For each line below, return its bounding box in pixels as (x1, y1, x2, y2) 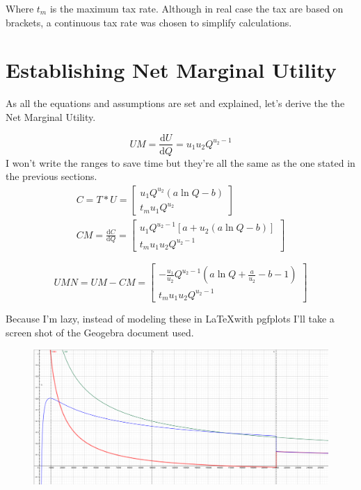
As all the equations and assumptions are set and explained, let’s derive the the (6, 96, 345, 111)
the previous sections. (6, 169, 97, 183)
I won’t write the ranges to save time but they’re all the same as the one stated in (6, 155, 355, 170)
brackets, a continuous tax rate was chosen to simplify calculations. (6, 15, 292, 29)
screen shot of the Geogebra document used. (6, 325, 194, 339)
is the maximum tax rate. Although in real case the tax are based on (49, 1, 344, 15)
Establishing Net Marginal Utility (6, 56, 337, 84)
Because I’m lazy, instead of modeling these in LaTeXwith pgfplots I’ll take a (6, 311, 335, 326)
